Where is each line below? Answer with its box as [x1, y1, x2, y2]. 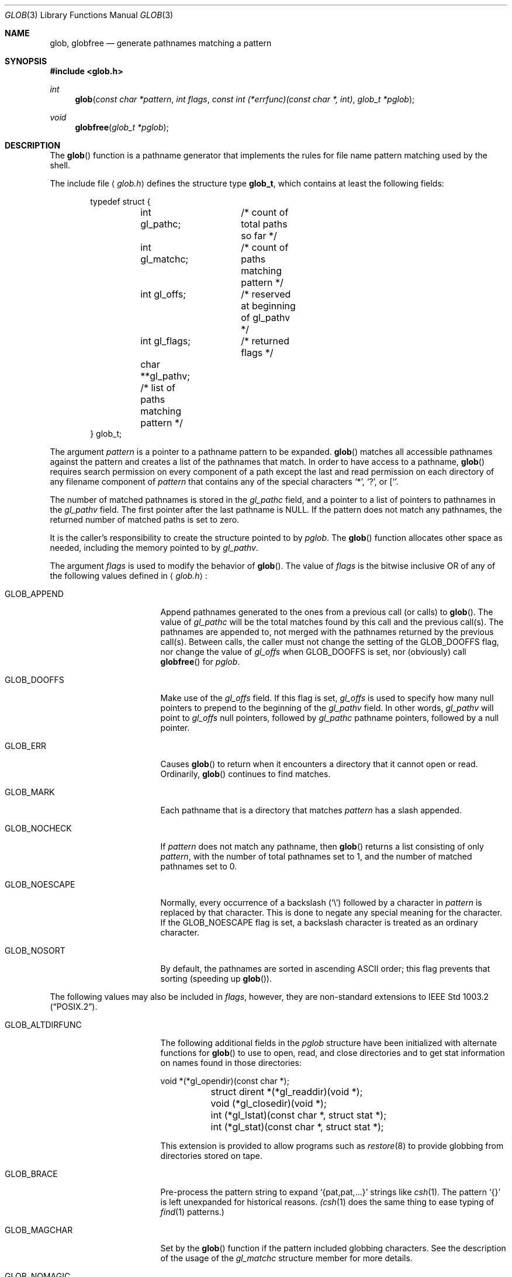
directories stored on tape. [160, 1151, 262, 1161]
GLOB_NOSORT [5, 945, 65, 955]
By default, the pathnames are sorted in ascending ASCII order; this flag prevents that [160, 964, 490, 974]
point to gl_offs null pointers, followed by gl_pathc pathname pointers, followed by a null [160, 713, 499, 723]
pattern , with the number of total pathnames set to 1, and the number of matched [160, 851, 472, 861]
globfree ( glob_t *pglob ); [75, 122, 169, 132]
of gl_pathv [241, 312, 290, 323]
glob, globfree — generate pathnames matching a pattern [50, 38, 272, 48]
